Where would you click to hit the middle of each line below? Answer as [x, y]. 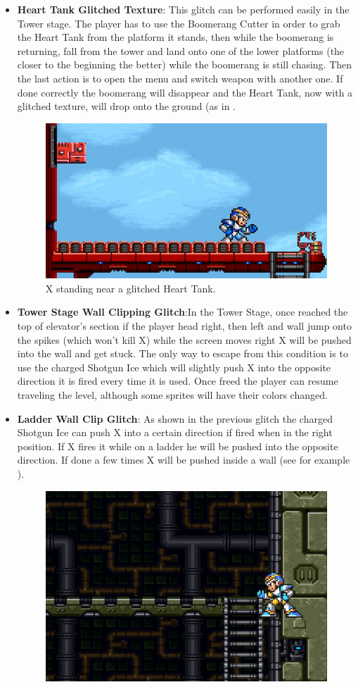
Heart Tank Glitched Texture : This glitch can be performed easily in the [183, 9]
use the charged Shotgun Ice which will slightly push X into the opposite [174, 367]
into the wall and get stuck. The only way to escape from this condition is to [183, 353]
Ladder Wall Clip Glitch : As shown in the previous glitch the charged [175, 418]
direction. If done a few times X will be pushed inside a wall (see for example [184, 460]
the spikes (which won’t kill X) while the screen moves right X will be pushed [184, 339]
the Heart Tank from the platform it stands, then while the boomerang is [175, 37]
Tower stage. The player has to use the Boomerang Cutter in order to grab [179, 23]
